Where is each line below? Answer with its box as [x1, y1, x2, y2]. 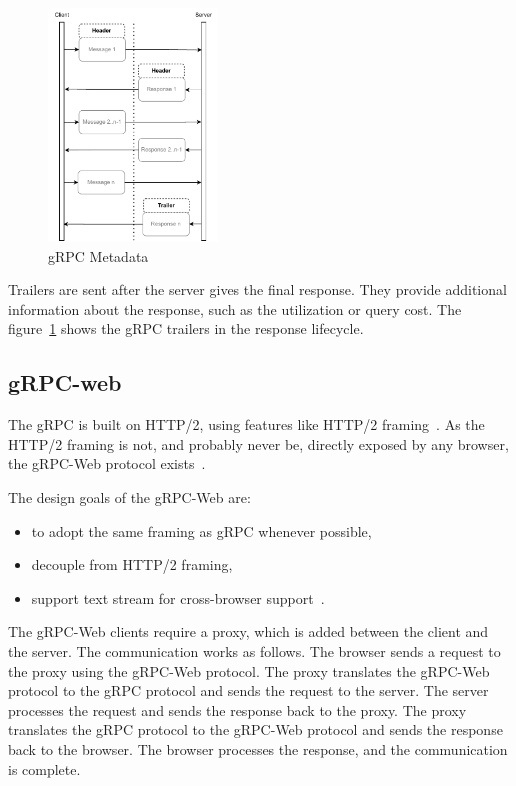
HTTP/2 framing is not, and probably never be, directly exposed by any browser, [8, 433, 509, 454]
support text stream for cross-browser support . [31, 587, 325, 608]
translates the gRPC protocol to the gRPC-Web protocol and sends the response [8, 719, 503, 740]
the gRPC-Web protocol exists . [8, 453, 206, 474]
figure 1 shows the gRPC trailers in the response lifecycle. [8, 318, 364, 339]
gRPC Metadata [48, 245, 149, 266]
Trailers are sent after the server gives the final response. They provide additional [8, 279, 507, 300]
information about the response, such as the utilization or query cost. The [8, 298, 462, 319]
